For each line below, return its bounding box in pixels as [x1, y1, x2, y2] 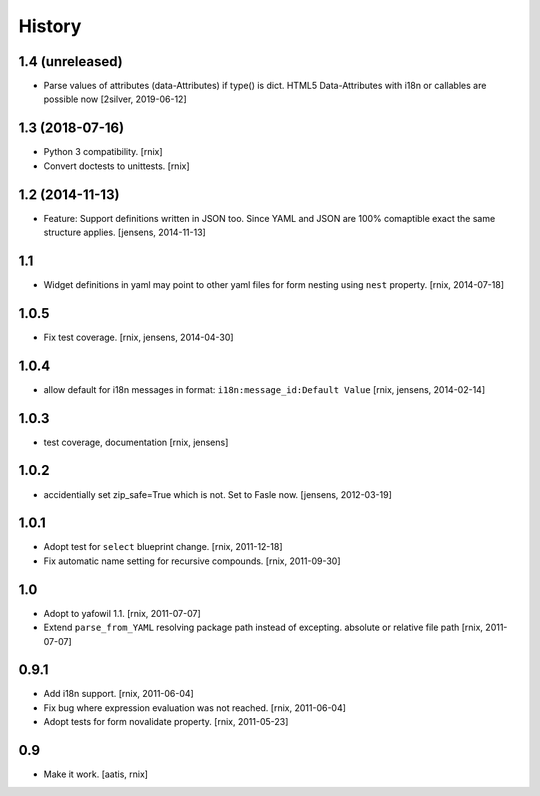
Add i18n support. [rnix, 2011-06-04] [43, 688, 194, 700]
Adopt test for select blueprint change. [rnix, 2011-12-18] [43, 541, 284, 553]
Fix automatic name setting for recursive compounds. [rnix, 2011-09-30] [43, 555, 341, 567]
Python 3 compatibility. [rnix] [43, 146, 164, 158]
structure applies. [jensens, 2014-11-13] [43, 226, 207, 239]
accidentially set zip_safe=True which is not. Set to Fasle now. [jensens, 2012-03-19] [43, 488, 392, 500]
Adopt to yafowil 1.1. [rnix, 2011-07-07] [43, 607, 202, 619]
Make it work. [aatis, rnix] [43, 768, 149, 780]
